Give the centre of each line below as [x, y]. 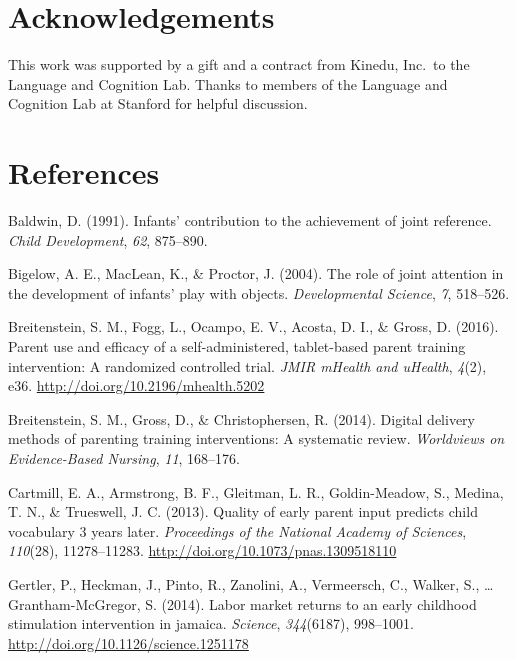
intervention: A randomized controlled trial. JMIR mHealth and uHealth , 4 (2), [247, 365]
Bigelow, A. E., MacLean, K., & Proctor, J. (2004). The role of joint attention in [256, 273]
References [84, 172]
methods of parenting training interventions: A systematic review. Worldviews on [256, 438]
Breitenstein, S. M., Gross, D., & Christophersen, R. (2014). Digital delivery [241, 418]
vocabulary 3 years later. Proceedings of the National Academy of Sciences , [237, 530]
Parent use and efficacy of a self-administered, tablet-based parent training [237, 346]
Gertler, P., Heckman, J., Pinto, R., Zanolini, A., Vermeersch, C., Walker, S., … [251, 583]
